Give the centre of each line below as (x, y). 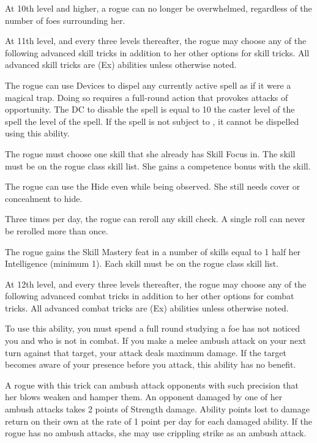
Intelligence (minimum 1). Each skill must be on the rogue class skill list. (142, 263)
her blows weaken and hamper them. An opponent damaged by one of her (144, 397)
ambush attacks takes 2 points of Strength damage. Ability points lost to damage (157, 409)
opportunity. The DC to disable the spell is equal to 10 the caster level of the (150, 109)
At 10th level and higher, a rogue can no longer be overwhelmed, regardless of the (158, 8)
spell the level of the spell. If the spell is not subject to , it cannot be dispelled (152, 121)
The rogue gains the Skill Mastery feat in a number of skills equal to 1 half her (153, 251)
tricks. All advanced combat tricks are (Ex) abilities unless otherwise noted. (147, 307)
